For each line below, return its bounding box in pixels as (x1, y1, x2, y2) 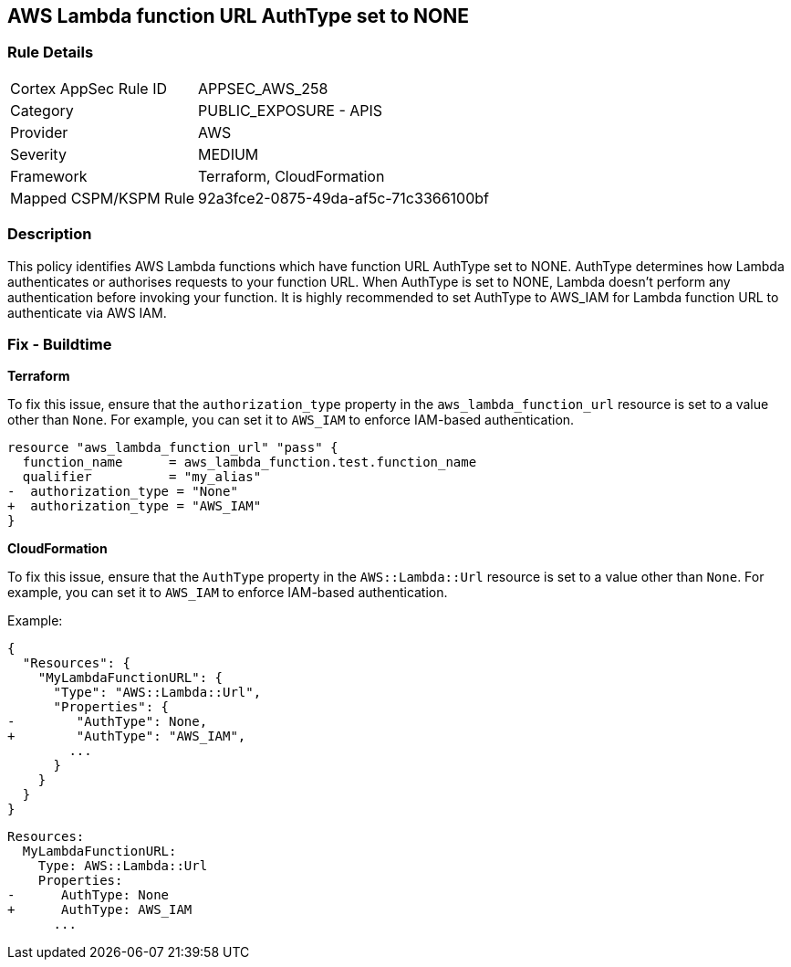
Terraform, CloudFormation (198, 166, 385, 185)
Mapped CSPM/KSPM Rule (10, 188, 195, 207)
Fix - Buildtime (7, 334, 112, 353)
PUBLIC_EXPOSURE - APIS (198, 100, 383, 120)
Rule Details (7, 43, 94, 62)
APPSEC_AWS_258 (198, 79, 328, 98)
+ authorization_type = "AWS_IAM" (7, 499, 262, 514)
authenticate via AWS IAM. (7, 304, 167, 321)
